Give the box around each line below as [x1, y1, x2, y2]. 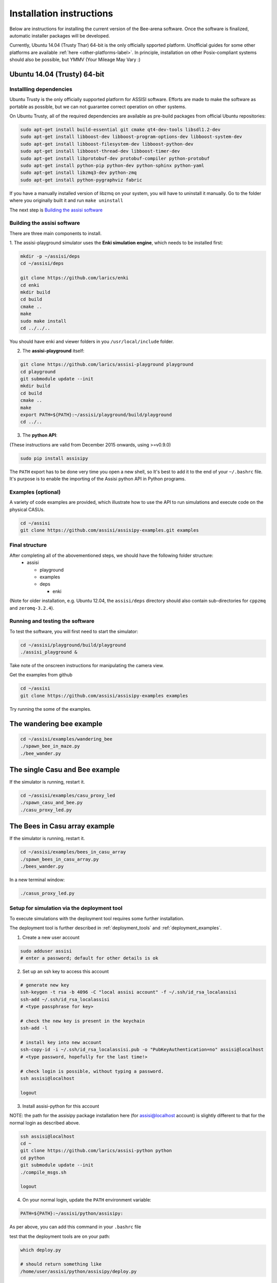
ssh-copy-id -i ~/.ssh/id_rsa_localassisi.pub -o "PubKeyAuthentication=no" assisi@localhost [20, 1047, 264, 1053]
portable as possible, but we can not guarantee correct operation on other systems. [9, 103, 187, 110]
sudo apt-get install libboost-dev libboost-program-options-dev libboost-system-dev [20, 134, 242, 140]
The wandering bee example [9, 719, 103, 728]
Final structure [9, 541, 47, 549]
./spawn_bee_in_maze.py [20, 743, 81, 749]
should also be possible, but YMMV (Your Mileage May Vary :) [9, 56, 141, 63]
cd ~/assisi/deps [20, 261, 64, 266]
